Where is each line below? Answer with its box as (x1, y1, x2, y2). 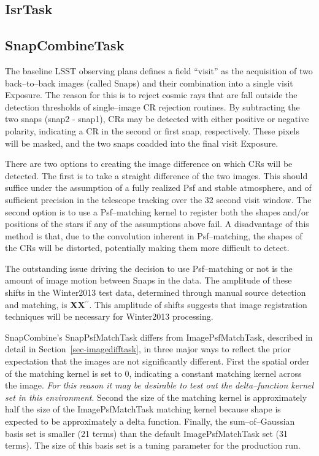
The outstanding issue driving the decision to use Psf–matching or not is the (5, 261, 293, 274)
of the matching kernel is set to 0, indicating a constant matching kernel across (5, 366, 302, 379)
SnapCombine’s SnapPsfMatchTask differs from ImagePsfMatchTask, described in (5, 330, 313, 343)
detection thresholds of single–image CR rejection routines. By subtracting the (5, 100, 300, 113)
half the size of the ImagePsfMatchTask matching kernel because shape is (5, 403, 281, 415)
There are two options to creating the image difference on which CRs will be (5, 157, 293, 170)
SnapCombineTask (5, 36, 125, 55)
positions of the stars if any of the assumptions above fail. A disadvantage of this (5, 217, 309, 230)
